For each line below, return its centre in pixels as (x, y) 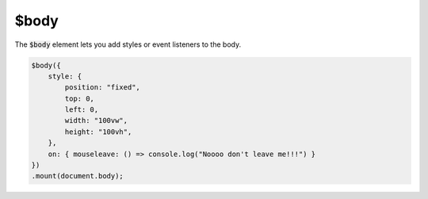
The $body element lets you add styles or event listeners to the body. (128, 44)
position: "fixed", (102, 88)
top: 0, (80, 98)
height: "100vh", (98, 132)
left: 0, (82, 110)
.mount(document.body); (78, 176)
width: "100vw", (96, 121)
